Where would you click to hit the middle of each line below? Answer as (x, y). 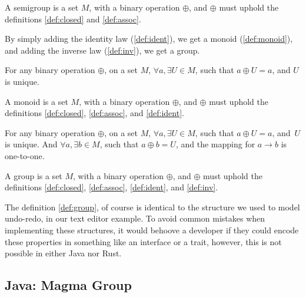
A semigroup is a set (42, 7)
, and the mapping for (215, 144)
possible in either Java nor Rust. (63, 253)
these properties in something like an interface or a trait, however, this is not (143, 241)
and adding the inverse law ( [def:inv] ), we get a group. (102, 50)
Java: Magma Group (68, 285)
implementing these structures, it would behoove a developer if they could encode (152, 230)
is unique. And (31, 144)
